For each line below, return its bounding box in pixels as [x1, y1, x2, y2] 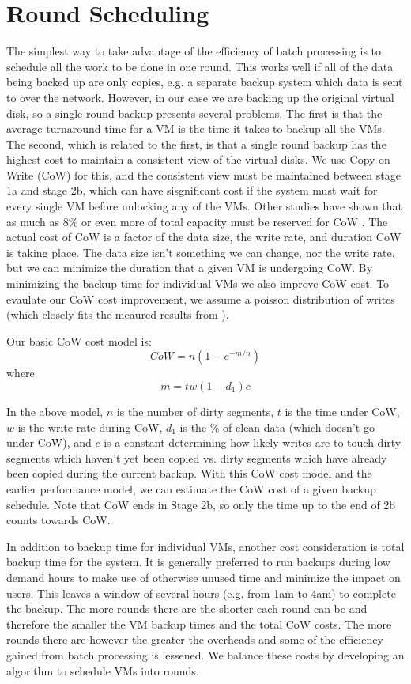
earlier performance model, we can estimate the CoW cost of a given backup [6, 480, 376, 497]
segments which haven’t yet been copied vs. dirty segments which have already [6, 449, 387, 466]
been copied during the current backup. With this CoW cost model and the [6, 465, 372, 482]
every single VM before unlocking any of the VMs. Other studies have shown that [6, 198, 403, 214]
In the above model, [6, 403, 104, 419]
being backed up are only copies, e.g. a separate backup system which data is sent [6, 74, 403, 90]
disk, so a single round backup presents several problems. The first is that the [6, 104, 383, 121]
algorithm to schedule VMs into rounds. [6, 662, 199, 678]
